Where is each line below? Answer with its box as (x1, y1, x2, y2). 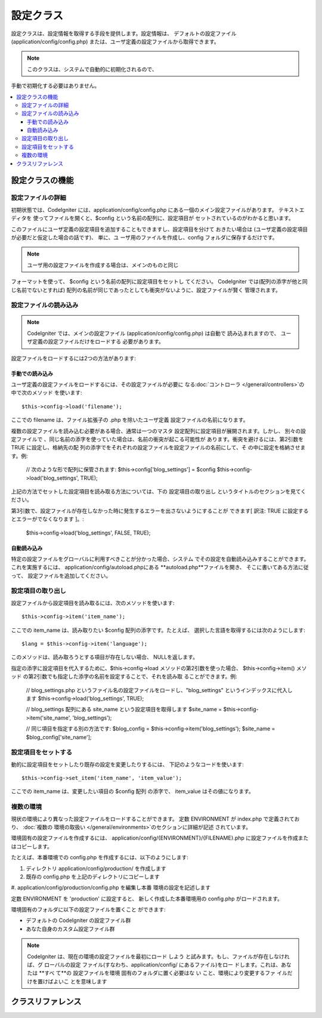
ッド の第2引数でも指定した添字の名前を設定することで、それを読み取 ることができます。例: (11, 673, 238, 680)
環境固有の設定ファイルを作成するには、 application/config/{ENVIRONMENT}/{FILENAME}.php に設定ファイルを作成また (11, 834, 309, 841)
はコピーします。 (11, 843, 53, 850)
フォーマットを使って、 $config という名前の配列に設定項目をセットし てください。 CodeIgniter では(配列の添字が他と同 (11, 278, 308, 285)
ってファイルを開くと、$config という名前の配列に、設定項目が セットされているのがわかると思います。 (38, 215, 295, 222)
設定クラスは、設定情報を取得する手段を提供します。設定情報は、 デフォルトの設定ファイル (11, 30, 237, 37)
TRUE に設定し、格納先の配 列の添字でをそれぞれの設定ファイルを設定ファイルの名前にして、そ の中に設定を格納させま (11, 444, 306, 451)
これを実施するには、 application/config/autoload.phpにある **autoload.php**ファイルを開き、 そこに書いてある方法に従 (11, 564, 309, 571)
